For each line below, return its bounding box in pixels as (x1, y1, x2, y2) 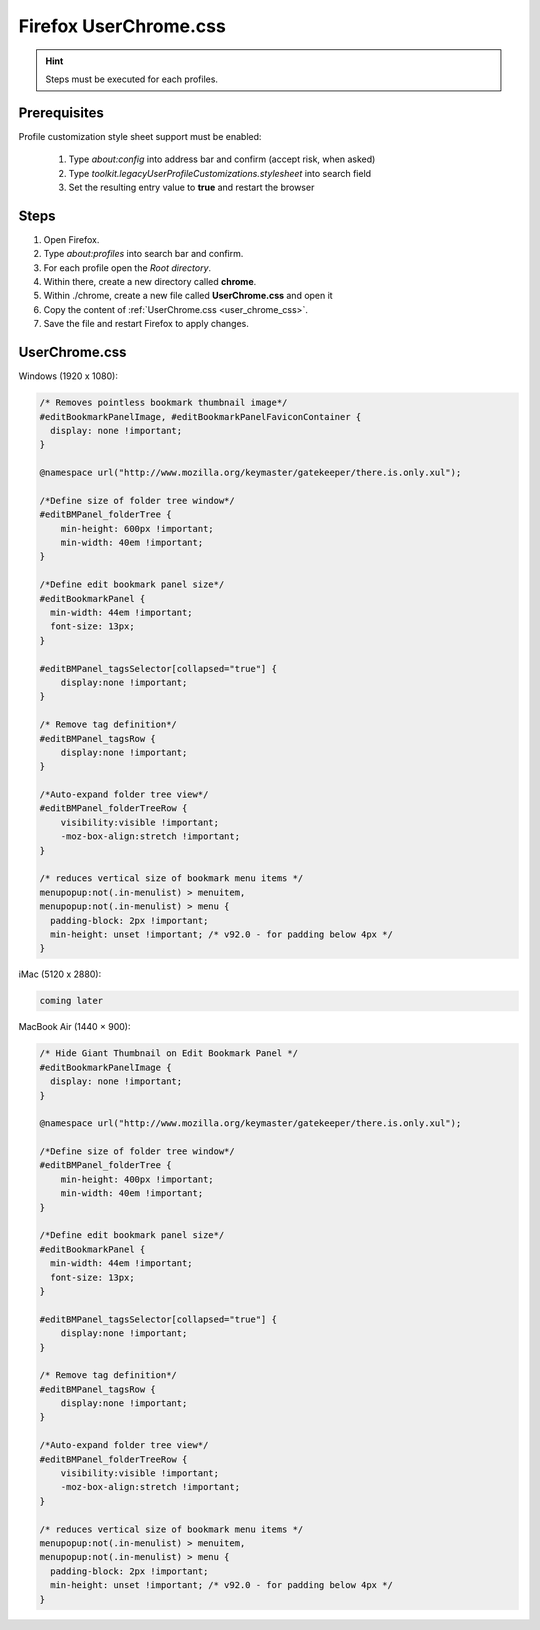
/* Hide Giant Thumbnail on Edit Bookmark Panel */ (39, 1048, 299, 1059)
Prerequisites (18, 104, 104, 121)
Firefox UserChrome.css (18, 15, 227, 37)
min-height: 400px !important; (60, 1173, 214, 1185)
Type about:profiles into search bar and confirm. (43, 248, 244, 260)
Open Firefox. (43, 233, 100, 245)
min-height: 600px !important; (60, 523, 214, 534)
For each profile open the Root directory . (43, 261, 212, 274)
